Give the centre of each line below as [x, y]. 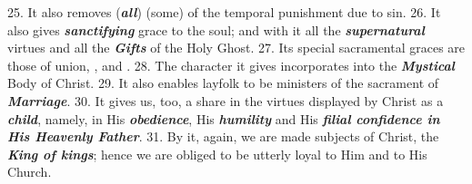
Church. [30, 172]
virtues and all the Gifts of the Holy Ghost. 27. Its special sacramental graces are [236, 48]
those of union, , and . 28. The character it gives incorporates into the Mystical [231, 65]
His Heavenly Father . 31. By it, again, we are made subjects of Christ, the [223, 136]
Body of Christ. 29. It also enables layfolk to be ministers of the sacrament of [223, 83]
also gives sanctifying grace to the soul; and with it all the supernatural [216, 29]
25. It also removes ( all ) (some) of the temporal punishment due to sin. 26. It [224, 12]
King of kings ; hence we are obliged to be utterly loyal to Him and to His [217, 154]
